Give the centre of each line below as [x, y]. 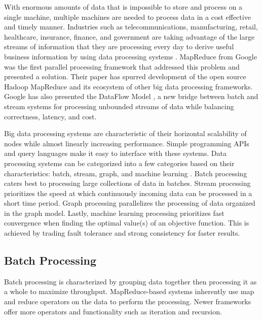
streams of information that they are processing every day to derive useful [119, 46]
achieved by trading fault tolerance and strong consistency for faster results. [122, 233]
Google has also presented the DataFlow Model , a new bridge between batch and [131, 96]
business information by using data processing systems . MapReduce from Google [130, 56]
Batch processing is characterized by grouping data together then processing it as [130, 281]
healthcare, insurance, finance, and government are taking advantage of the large [129, 36]
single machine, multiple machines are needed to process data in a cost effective [127, 17]
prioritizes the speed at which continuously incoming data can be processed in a [128, 193]
